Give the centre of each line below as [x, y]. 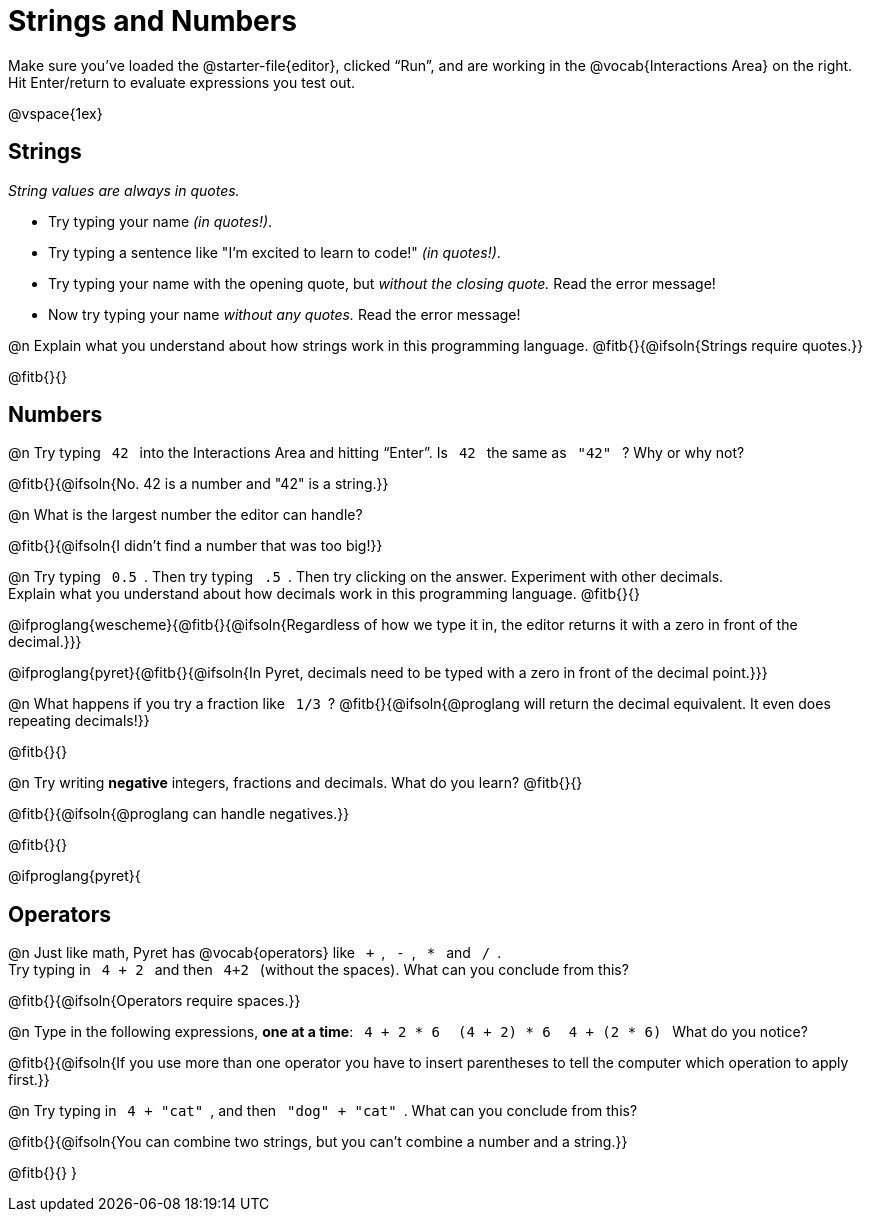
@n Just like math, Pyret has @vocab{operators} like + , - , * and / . [255, 953]
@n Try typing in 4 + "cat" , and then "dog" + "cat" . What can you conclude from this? [323, 1111]
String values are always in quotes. [124, 190]
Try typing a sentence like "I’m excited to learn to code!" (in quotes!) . [274, 252]
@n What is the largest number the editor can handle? [185, 515]
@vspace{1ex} [55, 113]
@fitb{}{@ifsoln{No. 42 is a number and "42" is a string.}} [198, 484]
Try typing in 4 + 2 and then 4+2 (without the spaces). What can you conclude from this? [318, 970]
